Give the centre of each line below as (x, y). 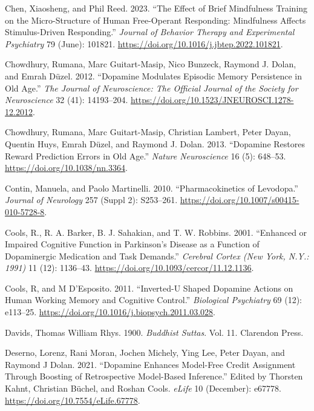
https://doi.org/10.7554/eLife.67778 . (73, 400)
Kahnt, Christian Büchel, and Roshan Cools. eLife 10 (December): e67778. (143, 388)
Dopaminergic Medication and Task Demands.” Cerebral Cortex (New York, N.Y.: (157, 256)
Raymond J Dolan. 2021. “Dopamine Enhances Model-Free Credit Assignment (150, 364)
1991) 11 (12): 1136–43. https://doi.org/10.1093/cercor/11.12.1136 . (129, 268)
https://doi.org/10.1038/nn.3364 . (66, 168)
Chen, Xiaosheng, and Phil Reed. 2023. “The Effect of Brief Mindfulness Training (156, 8)
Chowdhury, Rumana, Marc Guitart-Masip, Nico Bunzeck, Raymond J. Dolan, (151, 64)
